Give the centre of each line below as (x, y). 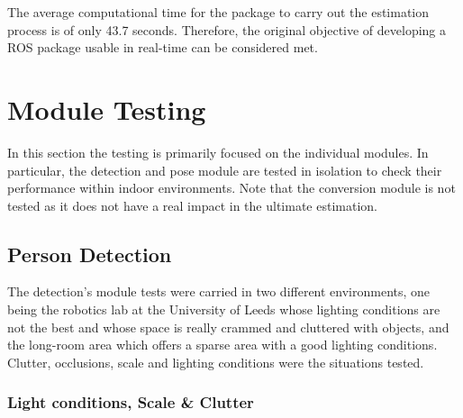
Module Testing (107, 109)
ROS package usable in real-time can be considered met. (163, 47)
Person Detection (90, 254)
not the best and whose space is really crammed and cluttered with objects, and (228, 327)
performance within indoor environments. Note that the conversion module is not (231, 188)
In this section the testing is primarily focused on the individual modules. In (218, 152)
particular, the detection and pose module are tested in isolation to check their (225, 170)
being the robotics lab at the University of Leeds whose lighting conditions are (224, 309)
